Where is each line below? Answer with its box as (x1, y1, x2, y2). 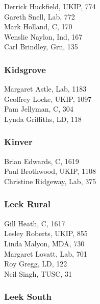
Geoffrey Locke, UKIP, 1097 (4, 93, 92, 104)
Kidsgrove (4, 63, 46, 76)
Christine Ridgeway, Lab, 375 (4, 175, 96, 186)
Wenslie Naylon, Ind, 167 (4, 31, 83, 42)
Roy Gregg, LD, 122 (4, 258, 67, 269)
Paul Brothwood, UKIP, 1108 (4, 166, 96, 176)
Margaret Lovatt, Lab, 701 (4, 248, 87, 259)
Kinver (4, 135, 33, 148)
